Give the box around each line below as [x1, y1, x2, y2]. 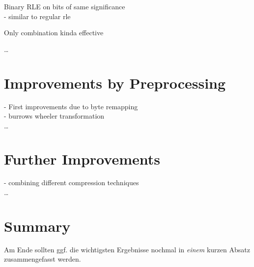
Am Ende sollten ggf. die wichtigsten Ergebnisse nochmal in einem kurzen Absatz [4, 244, 250, 254]
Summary [4, 216, 71, 236]
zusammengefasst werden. [4, 254, 81, 264]
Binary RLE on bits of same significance [4, 1, 125, 11]
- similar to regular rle [4, 11, 71, 21]
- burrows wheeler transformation [4, 111, 105, 121]
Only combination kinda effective [4, 27, 104, 38]
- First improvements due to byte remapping [4, 101, 138, 111]
